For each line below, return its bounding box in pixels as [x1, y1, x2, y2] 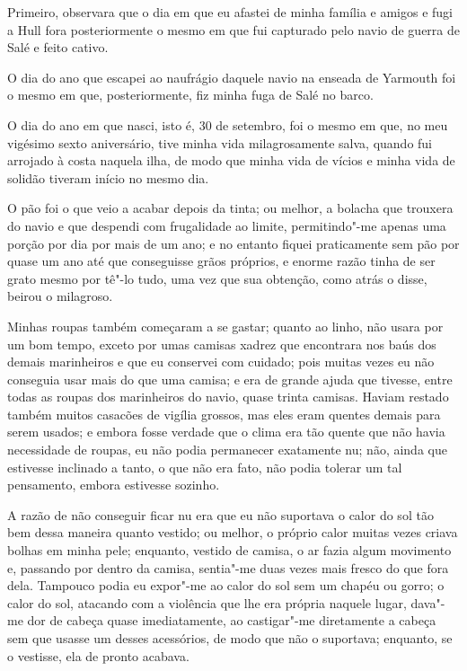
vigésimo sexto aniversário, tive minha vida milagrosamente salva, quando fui [7, 133, 433, 152]
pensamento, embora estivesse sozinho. [7, 475, 220, 494]
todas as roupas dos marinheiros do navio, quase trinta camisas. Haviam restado [7, 387, 449, 406]
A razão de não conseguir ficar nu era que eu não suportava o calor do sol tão [7, 505, 434, 524]
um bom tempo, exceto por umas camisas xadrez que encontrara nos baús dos [7, 334, 436, 353]
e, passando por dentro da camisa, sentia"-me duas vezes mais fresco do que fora [7, 558, 449, 577]
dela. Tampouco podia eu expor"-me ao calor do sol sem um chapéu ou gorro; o [7, 576, 445, 595]
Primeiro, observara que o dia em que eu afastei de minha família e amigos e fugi [7, 3, 453, 21]
